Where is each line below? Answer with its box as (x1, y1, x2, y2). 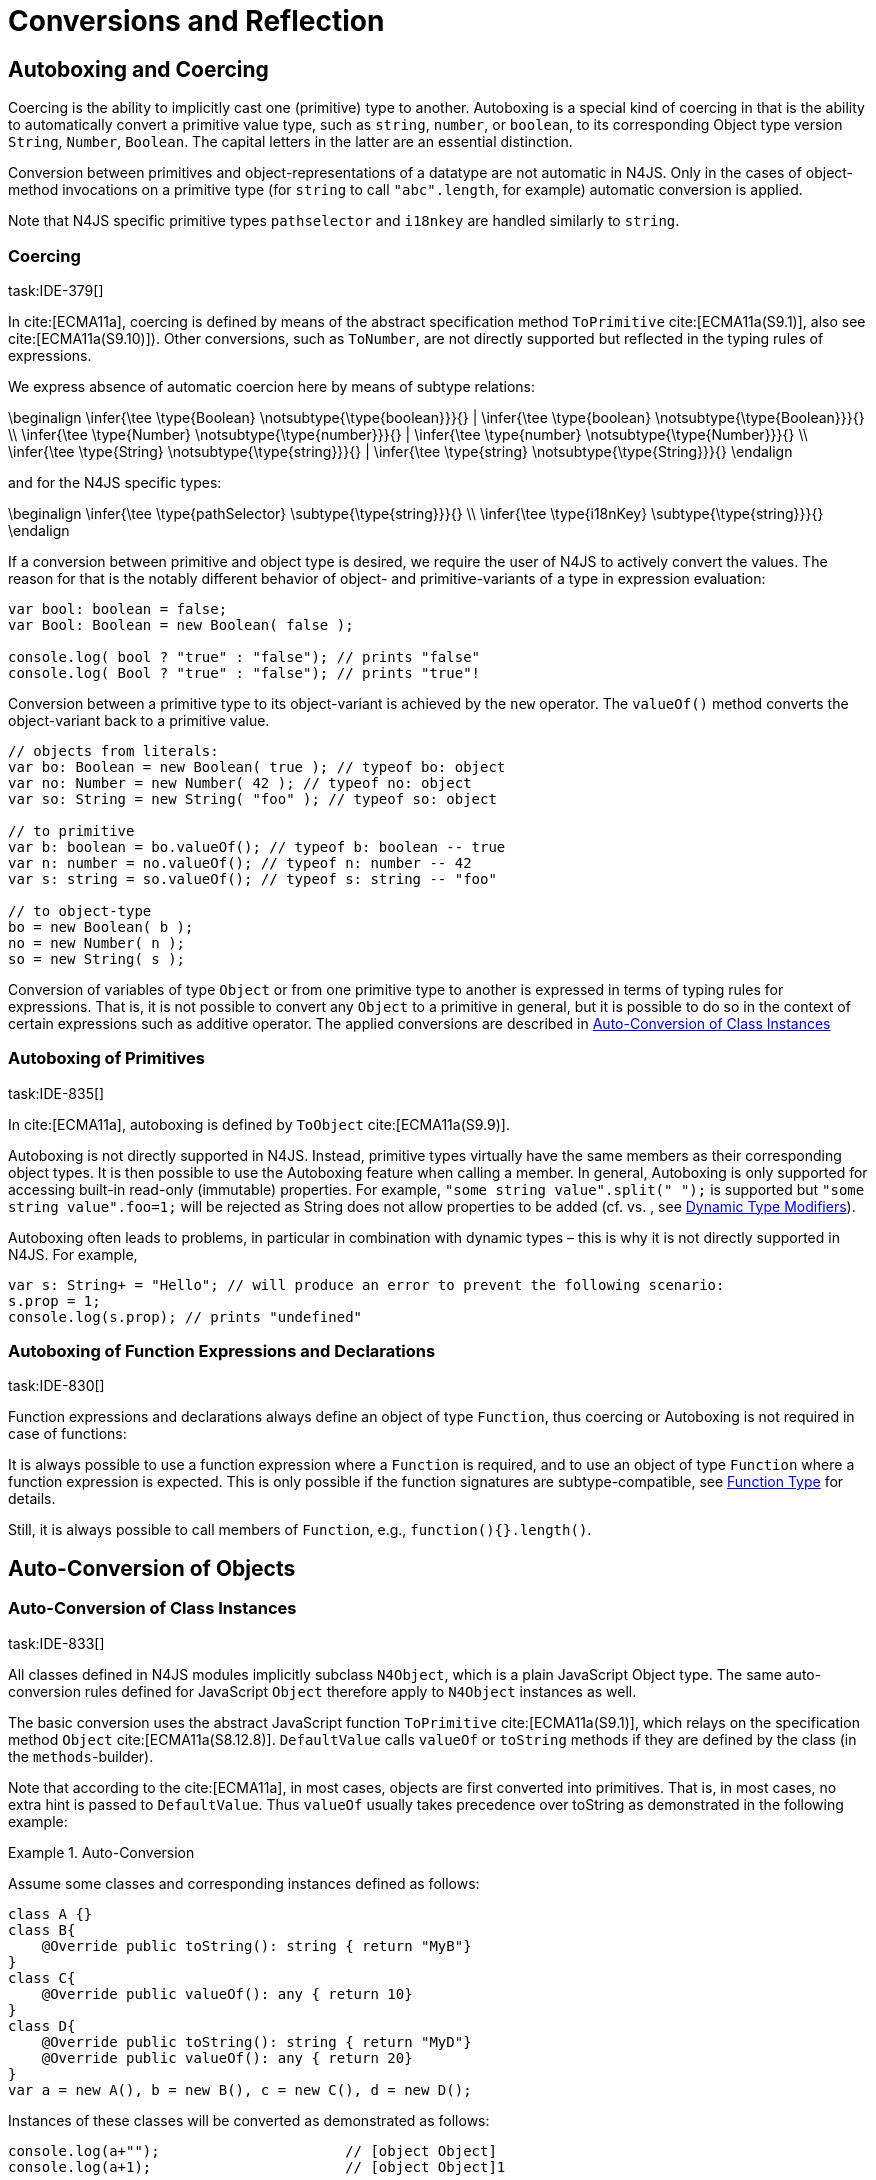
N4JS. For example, (8, 1245, 138, 1263)
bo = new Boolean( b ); (8, 918, 194, 935)
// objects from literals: (8, 742, 219, 759)
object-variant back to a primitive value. (8, 711, 270, 729)
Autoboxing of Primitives (8, 1048, 205, 1069)
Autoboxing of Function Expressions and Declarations (8, 1341, 436, 1362)
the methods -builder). (8, 1747, 154, 1765)
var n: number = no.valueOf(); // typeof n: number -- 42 (8, 854, 472, 871)
